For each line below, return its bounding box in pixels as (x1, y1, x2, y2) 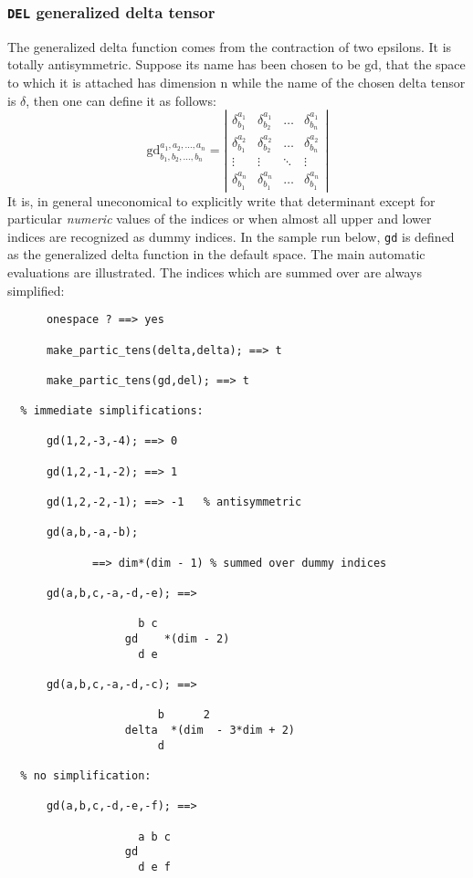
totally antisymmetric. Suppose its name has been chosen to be (7, 55, 361, 74)
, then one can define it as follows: (26, 90, 216, 110)
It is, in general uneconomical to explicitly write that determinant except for (7, 191, 436, 210)
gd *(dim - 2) (124, 632, 230, 646)
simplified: (7, 280, 65, 299)
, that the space (378, 55, 466, 74)
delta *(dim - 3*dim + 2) (124, 723, 295, 737)
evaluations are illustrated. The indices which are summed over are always (7, 263, 422, 282)
